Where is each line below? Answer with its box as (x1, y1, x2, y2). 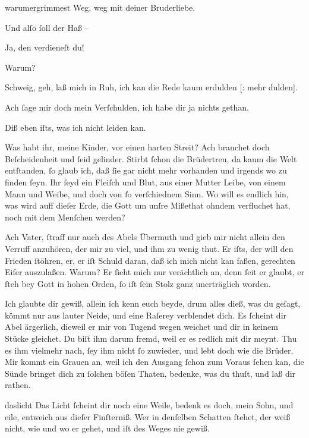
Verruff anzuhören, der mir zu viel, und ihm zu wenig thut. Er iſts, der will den (5, 242, 294, 254)
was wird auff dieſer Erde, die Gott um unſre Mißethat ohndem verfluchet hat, (5, 199, 291, 212)
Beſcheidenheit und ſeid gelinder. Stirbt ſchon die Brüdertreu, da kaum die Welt (5, 152, 297, 165)
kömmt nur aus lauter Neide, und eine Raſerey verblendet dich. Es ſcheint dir (5, 308, 287, 321)
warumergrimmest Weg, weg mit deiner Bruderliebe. (5, 1, 196, 13)
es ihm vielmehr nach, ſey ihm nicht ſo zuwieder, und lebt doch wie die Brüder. (5, 344, 294, 356)
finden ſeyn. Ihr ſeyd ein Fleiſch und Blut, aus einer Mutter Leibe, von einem (5, 175, 286, 188)
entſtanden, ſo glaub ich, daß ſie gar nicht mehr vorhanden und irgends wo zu (5, 164, 287, 177)
